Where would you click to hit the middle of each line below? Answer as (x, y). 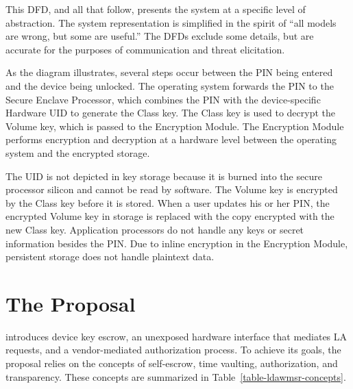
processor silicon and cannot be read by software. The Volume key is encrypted (172, 189)
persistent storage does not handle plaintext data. (110, 256)
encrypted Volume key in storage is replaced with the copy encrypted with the (170, 216)
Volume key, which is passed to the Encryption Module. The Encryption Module (175, 126)
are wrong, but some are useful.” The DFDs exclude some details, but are (160, 36)
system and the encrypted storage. (78, 152)
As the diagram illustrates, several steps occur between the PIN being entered (169, 72)
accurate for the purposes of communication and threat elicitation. (145, 49)
